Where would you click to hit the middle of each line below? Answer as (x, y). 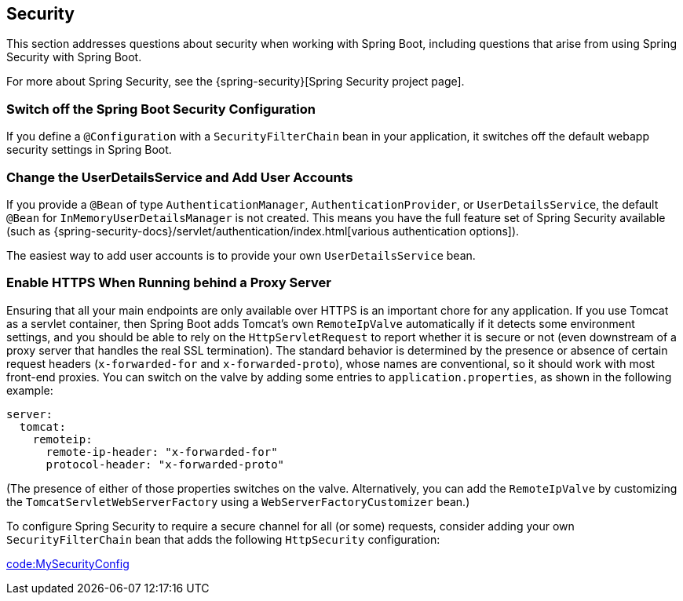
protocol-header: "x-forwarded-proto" (165, 464)
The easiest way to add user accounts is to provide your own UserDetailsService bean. (241, 255)
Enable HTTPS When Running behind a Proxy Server (169, 283)
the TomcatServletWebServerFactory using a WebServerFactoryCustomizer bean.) (238, 501)
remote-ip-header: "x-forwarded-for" (162, 452)
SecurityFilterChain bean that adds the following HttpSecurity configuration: (223, 539)
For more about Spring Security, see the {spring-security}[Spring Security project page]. (236, 82)
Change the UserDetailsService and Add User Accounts (180, 177)
